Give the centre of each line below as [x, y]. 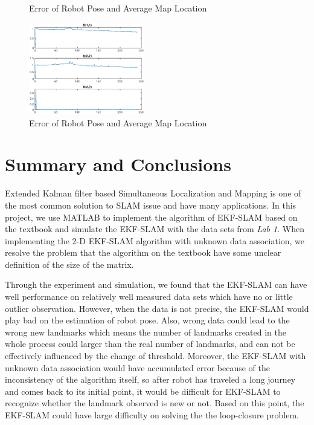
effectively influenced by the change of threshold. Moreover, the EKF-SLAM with [155, 356]
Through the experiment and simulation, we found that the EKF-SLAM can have [156, 284]
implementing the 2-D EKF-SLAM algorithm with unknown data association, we [155, 240]
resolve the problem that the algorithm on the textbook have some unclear [143, 252]
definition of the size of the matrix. [69, 264]
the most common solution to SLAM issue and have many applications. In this [151, 205]
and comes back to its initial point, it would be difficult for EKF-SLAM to [143, 391]
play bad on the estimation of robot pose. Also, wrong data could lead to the [147, 320]
